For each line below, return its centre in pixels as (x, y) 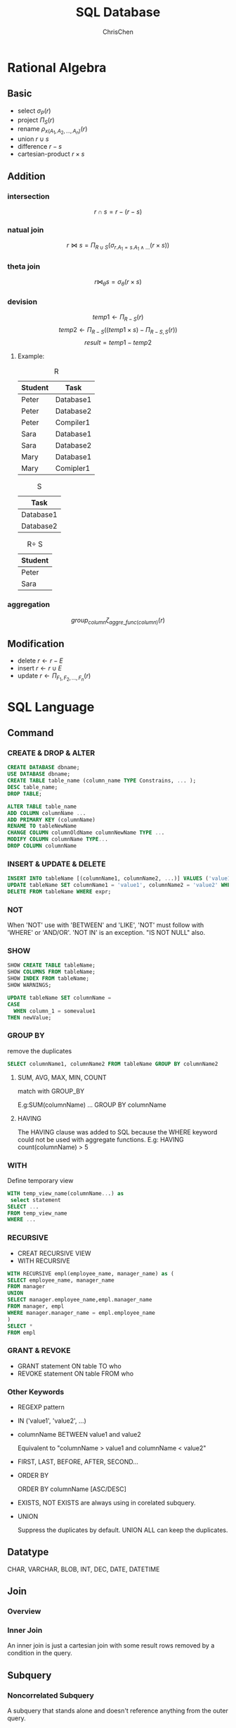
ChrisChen (118, 32)
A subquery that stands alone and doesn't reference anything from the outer (118, 1711)
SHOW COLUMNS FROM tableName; (52, 972)
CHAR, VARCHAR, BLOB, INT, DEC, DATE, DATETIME (84, 1569)
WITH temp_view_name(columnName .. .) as (66, 1193)
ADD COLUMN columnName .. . (47, 813)
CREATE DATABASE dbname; (44, 768)
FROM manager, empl (36, 1306)
